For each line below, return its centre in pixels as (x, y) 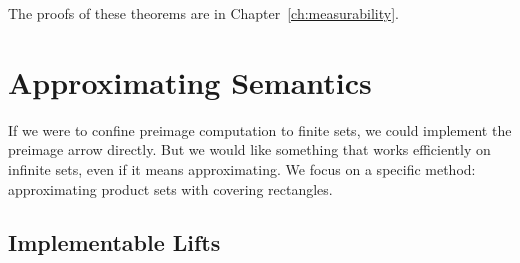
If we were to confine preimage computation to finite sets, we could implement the (260, 129)
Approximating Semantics (190, 81)
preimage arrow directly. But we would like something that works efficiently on (249, 149)
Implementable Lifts (114, 242)
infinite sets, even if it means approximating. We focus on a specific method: (242, 168)
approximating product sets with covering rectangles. (170, 188)
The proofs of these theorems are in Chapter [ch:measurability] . (203, 13)
